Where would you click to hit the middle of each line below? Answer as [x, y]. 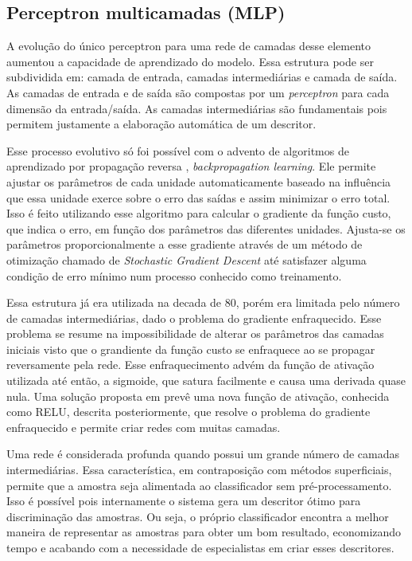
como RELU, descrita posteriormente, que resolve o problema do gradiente [189, 412]
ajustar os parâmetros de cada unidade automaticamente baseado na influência [199, 181]
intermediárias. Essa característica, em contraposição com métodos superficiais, [199, 470]
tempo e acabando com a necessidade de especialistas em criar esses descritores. [200, 548]
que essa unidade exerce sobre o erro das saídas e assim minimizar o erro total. [198, 197]
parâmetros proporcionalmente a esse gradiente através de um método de [185, 244]
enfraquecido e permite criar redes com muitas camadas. [144, 427]
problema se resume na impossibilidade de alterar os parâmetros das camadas [195, 333]
